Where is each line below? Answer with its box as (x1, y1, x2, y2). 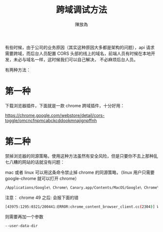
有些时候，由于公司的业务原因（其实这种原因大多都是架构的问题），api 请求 (5, 44, 155, 50)
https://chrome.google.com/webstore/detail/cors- (5, 112, 105, 118)
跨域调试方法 (55, 4, 107, 16)
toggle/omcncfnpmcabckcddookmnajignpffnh (5, 117, 97, 123)
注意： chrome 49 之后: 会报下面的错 (5, 195, 79, 200)
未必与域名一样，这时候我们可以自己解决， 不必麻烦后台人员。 (13, 56, 138, 62)
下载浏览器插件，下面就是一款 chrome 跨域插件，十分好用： (5, 102, 125, 108)
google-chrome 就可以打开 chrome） (5, 175, 80, 181)
